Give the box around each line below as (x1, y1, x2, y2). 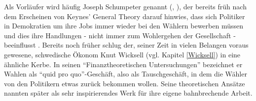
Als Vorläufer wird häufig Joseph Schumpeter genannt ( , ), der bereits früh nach (4, 1, 247, 11)
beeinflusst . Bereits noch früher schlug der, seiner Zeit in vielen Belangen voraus (4, 40, 249, 50)
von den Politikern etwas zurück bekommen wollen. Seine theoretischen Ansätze (4, 78, 245, 88)
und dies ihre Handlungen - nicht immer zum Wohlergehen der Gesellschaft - (4, 30, 236, 40)
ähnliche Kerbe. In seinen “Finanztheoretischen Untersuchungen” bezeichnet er (4, 59, 243, 69)
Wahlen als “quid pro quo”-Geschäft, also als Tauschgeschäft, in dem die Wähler (4, 69, 247, 79)
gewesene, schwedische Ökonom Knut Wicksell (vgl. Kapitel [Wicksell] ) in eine (4, 49, 241, 59)
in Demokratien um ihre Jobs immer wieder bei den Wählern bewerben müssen (4, 21, 243, 31)
